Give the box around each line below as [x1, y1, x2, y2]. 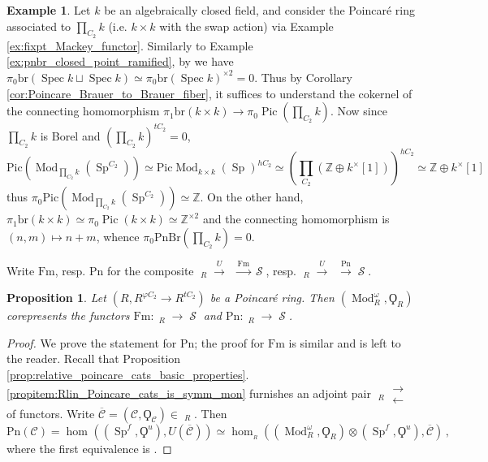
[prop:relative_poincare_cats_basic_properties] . [6, 365, 249, 382]
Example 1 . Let [6, 2, 91, 18]
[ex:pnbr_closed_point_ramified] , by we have [6, 53, 234, 70]
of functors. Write [6, 404, 95, 421]
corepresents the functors [6, 307, 130, 324]
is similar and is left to [288, 334, 401, 351]
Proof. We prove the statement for [6, 334, 177, 351]
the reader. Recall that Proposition [6, 350, 181, 367]
